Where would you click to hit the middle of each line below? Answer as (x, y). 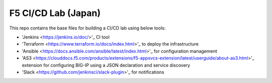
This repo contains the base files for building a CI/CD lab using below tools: (87, 28)
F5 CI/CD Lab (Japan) (55, 13)
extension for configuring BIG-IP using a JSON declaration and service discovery (106, 65)
